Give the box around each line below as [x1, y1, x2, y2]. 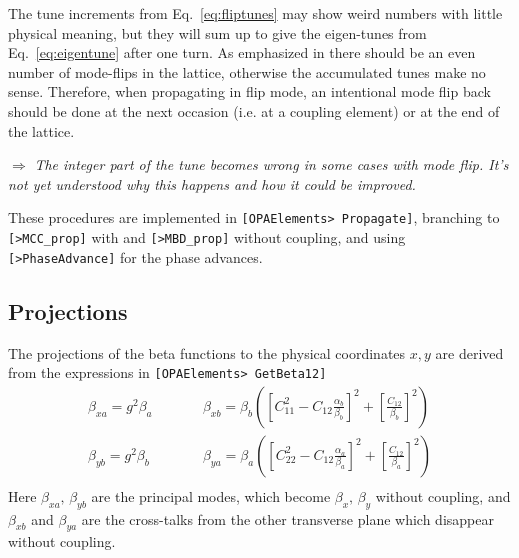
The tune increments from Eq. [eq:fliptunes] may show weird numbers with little [8, 3, 503, 23]
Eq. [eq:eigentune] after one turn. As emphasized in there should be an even [8, 42, 476, 63]
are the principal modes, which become [91, 485, 331, 506]
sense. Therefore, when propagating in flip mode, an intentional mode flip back [8, 81, 491, 102]
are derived [435, 342, 504, 363]
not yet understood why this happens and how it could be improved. [8, 173, 416, 194]
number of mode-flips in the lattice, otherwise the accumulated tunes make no [8, 61, 486, 82]
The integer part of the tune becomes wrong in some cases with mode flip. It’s [34, 154, 509, 175]
